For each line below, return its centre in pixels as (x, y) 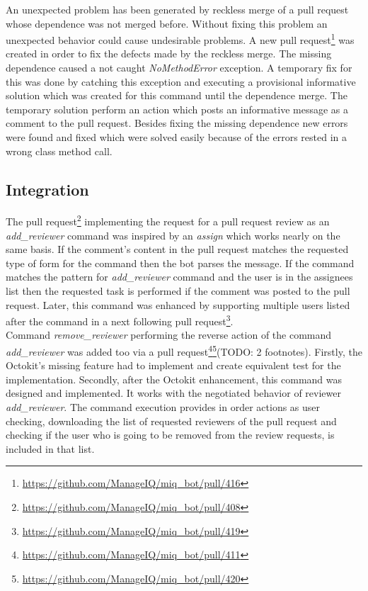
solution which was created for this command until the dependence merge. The (177, 95)
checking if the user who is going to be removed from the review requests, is (170, 435)
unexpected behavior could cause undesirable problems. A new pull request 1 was (180, 39)
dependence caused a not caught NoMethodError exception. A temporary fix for (179, 68)
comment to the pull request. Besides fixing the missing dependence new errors (177, 123)
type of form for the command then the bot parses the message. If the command (180, 263)
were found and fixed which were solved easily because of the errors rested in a (177, 137)
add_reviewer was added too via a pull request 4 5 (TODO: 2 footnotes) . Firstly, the (184, 350)
